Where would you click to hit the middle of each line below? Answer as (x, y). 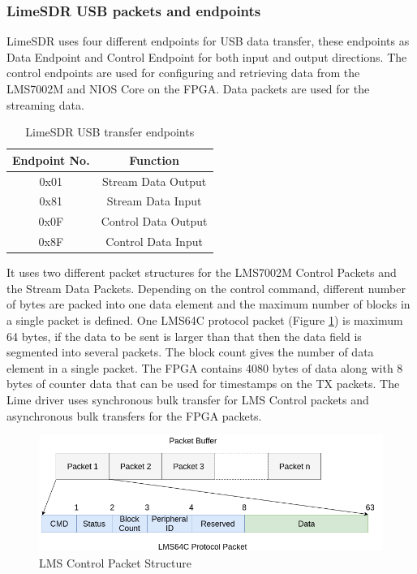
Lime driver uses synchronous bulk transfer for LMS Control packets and (188, 399)
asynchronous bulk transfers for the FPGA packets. (134, 415)
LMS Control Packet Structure (115, 562)
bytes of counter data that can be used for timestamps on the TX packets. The (203, 384)
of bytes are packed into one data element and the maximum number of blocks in (208, 304)
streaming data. (45, 104)
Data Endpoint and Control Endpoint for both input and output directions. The (207, 56)
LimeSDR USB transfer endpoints (110, 132)
